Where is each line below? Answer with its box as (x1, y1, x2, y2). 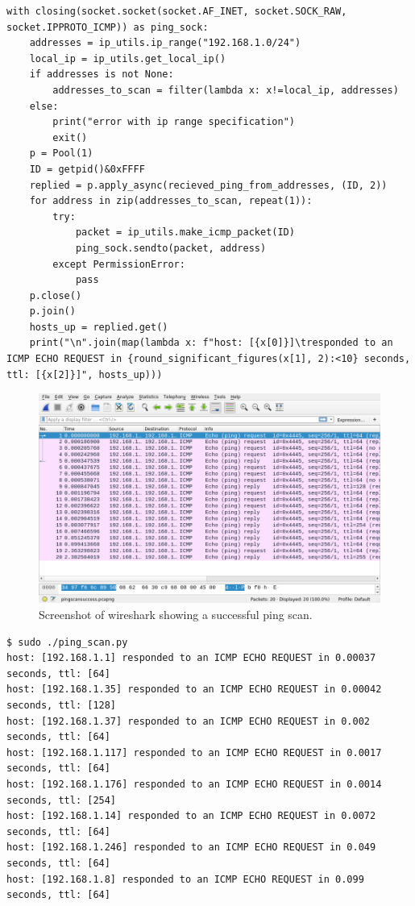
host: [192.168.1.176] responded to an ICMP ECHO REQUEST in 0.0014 (6, 779, 382, 791)
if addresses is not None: (29, 69, 174, 81)
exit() (52, 131, 88, 143)
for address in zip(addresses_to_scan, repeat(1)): (29, 195, 313, 207)
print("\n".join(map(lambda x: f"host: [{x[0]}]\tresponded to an (29, 337, 393, 349)
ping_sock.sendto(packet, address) (75, 242, 267, 254)
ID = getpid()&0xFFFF (29, 163, 145, 175)
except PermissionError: (52, 258, 185, 270)
